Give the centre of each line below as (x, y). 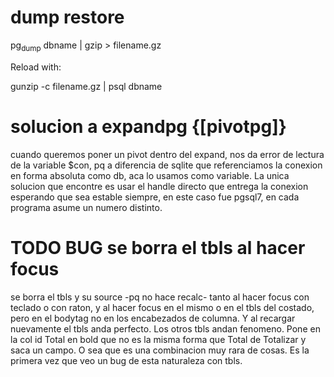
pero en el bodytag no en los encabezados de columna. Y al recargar (153, 318)
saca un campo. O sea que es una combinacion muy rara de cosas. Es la (160, 350)
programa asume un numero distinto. (86, 207)
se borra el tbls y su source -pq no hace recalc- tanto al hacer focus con (160, 297)
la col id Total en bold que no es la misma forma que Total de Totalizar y (158, 339)
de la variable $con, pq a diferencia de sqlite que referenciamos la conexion (166, 165)
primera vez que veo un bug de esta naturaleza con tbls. (126, 360)
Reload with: (36, 67)
